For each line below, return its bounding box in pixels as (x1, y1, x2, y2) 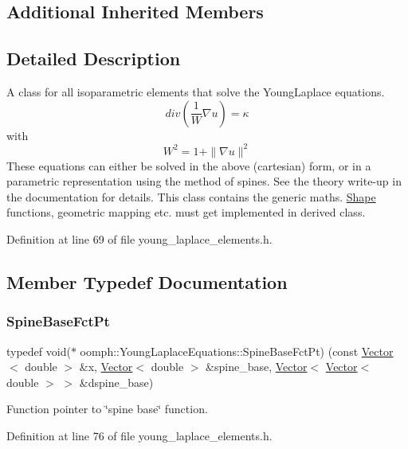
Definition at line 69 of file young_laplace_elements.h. (6, 231, 273, 248)
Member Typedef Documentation (6, 270, 288, 295)
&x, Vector (79, 358, 133, 375)
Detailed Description (6, 46, 181, 71)
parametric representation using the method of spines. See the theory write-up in (6, 173, 402, 189)
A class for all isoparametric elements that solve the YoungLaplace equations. (6, 83, 385, 100)
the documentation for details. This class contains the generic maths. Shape (6, 188, 376, 205)
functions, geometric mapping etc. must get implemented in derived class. (6, 204, 366, 221)
